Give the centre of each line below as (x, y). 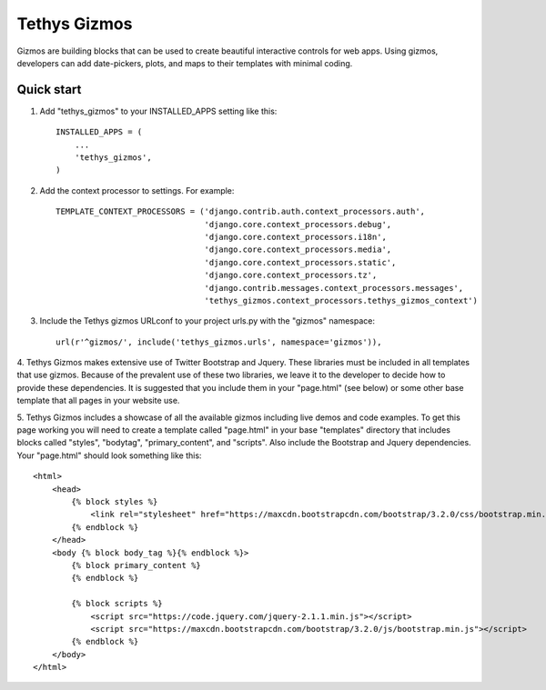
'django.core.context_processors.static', (300, 262)
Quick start (49, 90)
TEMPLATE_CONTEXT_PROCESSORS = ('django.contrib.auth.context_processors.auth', (241, 212)
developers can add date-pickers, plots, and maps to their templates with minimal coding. (185, 63)
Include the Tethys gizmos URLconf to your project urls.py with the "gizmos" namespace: (207, 321)
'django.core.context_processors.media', (298, 250)
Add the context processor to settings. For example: (137, 190)
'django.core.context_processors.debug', (298, 224)
